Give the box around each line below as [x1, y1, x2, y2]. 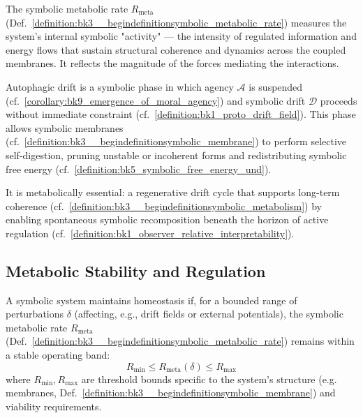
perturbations [6, 306, 64, 321]
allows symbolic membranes [6, 120, 124, 135]
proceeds [320, 93, 357, 107]
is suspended [249, 79, 303, 94]
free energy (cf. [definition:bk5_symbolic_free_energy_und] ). [6, 161, 272, 176]
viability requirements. [6, 398, 102, 413]
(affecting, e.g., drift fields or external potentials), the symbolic [74, 306, 343, 321]
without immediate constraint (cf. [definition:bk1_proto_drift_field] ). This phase [6, 107, 356, 121]
